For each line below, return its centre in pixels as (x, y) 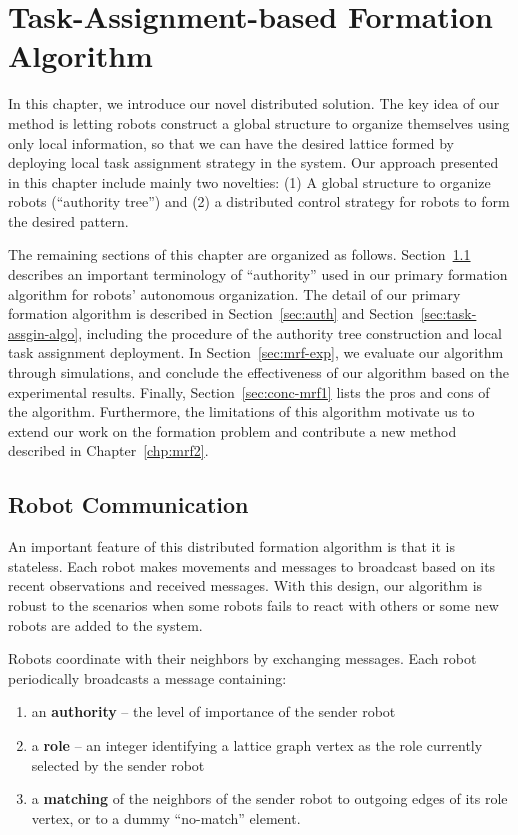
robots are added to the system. (105, 624)
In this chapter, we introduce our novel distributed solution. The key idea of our (254, 103)
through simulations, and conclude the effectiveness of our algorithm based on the (259, 372)
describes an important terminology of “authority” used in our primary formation (258, 274)
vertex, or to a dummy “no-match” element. (166, 817)
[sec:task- (448, 313)
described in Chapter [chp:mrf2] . (108, 450)
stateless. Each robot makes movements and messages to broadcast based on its (252, 565)
